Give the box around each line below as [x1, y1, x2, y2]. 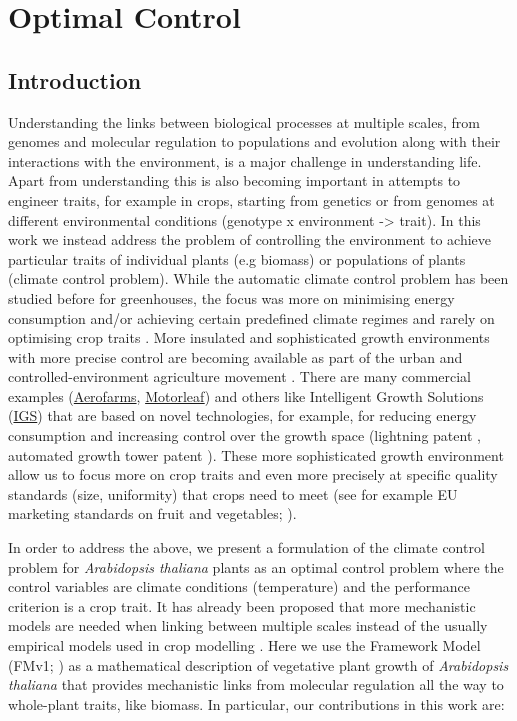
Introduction [8, 64, 142, 95]
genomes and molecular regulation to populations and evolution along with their [8, 131, 501, 152]
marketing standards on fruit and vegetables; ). [8, 503, 297, 524]
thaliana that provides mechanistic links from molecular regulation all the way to [8, 674, 504, 695]
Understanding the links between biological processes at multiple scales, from [8, 111, 480, 132]
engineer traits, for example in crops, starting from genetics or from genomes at [8, 189, 495, 210]
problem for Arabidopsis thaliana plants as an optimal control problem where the [8, 556, 504, 577]
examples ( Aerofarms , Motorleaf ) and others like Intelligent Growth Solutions [8, 385, 484, 406]
